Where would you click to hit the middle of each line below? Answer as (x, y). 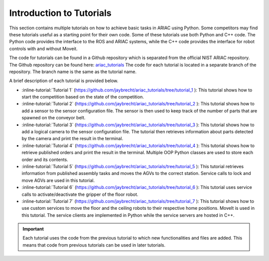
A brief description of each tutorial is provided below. (64, 81)
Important (33, 229)
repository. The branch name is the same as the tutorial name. (73, 72)
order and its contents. (45, 160)
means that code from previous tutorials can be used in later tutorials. (94, 245)
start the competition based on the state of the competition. (83, 97)
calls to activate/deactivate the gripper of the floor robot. (80, 194)
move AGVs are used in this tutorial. (58, 180)
